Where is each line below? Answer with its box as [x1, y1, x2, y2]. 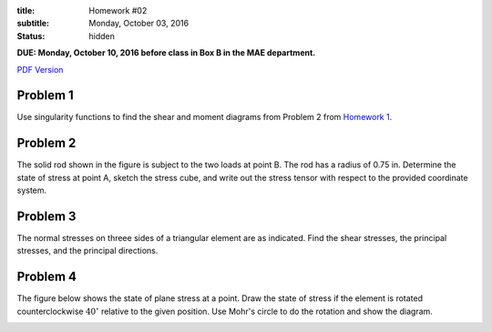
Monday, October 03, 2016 [88, 18, 190, 29]
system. [16, 185, 47, 196]
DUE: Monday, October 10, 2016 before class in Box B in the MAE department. [16, 47, 316, 58]
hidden [88, 30, 116, 41]
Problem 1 [16, 87, 75, 104]
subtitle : [16, 18, 50, 29]
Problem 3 [16, 208, 77, 224]
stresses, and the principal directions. [16, 246, 159, 257]
